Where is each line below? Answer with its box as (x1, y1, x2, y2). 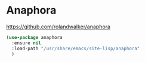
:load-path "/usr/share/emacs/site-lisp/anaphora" (11, 45, 140, 51)
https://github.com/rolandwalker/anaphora (6, 23, 110, 30)
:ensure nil (11, 40, 42, 46)
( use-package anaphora (6, 34, 63, 40)
